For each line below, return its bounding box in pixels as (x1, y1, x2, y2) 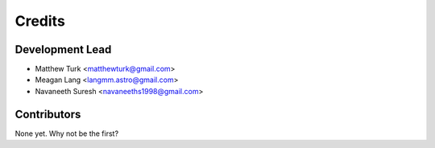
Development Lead (14, 43, 112, 56)
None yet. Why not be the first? (14, 129, 119, 138)
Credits (14, 12, 66, 30)
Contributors (14, 107, 81, 121)
